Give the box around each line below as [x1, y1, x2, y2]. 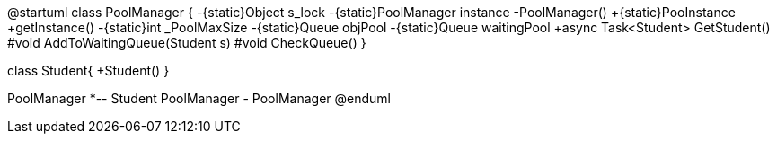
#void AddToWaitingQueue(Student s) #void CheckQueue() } [7, 35, 366, 50]
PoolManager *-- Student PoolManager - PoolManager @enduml [7, 91, 391, 106]
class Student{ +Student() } [7, 63, 170, 78]
